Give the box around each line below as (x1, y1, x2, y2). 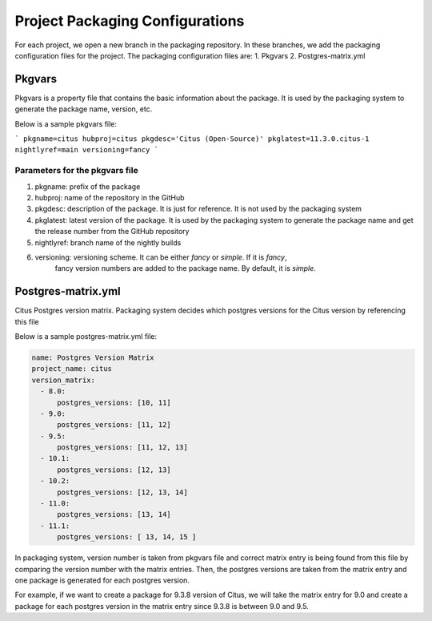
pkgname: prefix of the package (34, 181, 141, 192)
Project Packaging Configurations (14, 12, 245, 30)
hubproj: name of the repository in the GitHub (34, 192, 185, 202)
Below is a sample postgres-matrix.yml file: (14, 331, 158, 341)
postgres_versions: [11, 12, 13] (57, 443, 188, 452)
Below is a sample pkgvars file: (14, 119, 118, 128)
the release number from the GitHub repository (34, 227, 190, 236)
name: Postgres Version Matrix (31, 353, 155, 362)
